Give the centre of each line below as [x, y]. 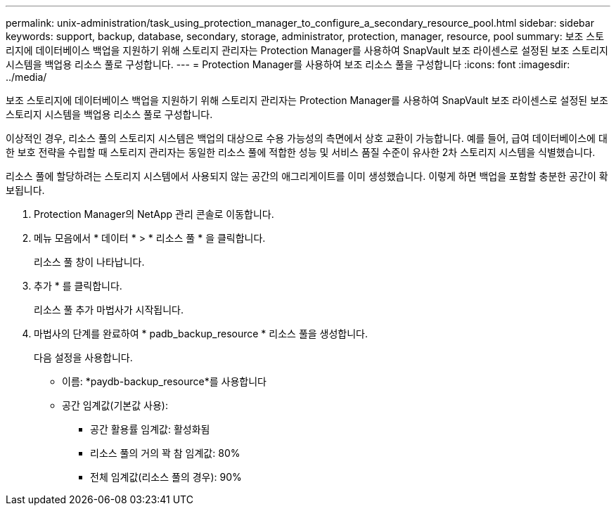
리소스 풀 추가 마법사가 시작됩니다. [109, 310]
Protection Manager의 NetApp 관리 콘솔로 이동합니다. [154, 214]
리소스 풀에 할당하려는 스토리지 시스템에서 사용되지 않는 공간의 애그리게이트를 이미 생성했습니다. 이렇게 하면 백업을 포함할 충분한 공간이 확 [307, 176]
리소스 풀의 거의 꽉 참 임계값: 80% [165, 453]
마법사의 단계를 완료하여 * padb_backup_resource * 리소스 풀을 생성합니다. [201, 334]
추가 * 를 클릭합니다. [78, 286]
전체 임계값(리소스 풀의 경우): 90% [166, 477]
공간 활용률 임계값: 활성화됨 [150, 429]
